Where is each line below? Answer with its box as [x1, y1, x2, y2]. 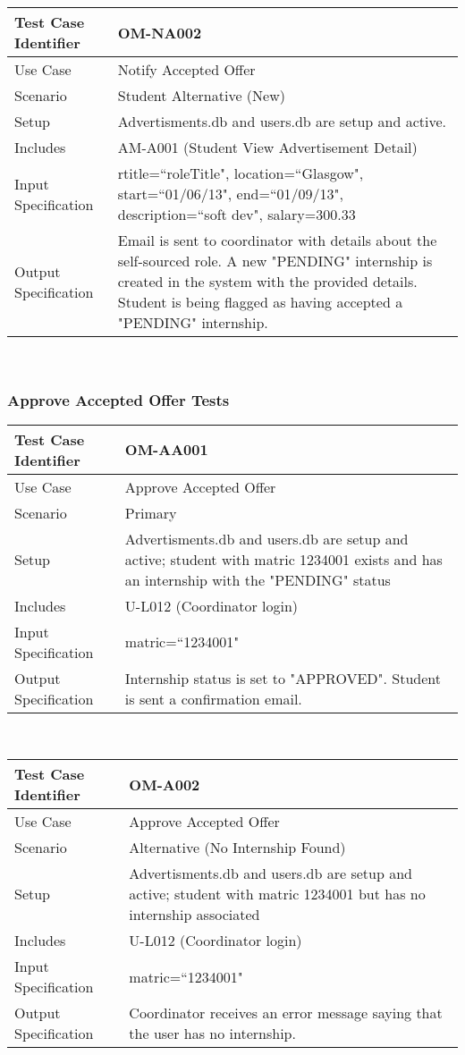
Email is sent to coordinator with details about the [117, 230, 437, 250]
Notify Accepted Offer [117, 59, 256, 80]
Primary [124, 502, 177, 523]
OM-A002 [129, 773, 200, 795]
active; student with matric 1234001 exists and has [124, 548, 443, 570]
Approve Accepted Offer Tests [7, 388, 230, 410]
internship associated [129, 904, 260, 925]
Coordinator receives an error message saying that [129, 1002, 443, 1024]
